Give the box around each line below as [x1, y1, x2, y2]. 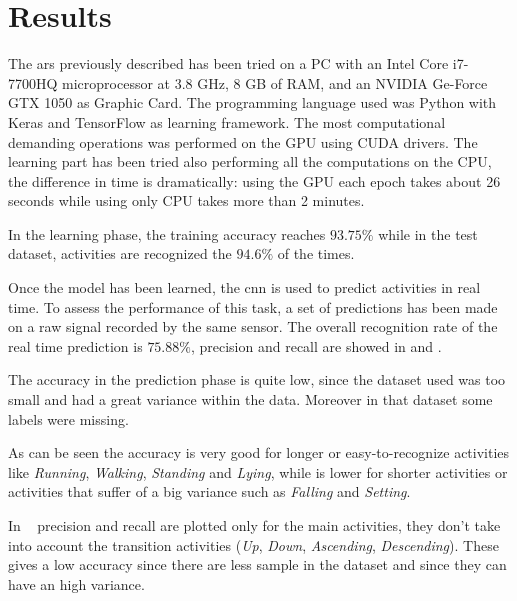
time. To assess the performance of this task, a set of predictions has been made [8, 296, 498, 317]
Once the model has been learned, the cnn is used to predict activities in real [8, 277, 481, 298]
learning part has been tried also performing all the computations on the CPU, [8, 151, 492, 172]
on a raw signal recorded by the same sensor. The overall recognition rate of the [8, 316, 498, 337]
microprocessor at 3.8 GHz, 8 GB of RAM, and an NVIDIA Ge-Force [62, 72, 488, 93]
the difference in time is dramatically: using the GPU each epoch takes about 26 [8, 170, 501, 191]
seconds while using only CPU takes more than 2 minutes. [8, 190, 365, 211]
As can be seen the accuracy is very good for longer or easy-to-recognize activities [8, 442, 510, 463]
